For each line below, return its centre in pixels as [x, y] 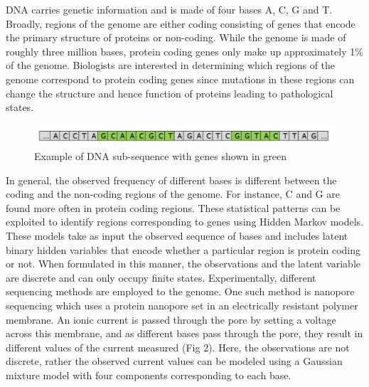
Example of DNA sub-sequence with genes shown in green [160, 155]
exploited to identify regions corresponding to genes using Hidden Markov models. [185, 222]
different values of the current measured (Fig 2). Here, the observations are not [178, 347]
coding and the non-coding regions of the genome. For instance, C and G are [173, 194]
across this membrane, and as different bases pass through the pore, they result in [184, 333]
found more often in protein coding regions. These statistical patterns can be [173, 207]
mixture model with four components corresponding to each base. [149, 375]
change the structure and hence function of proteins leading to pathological [170, 93]
